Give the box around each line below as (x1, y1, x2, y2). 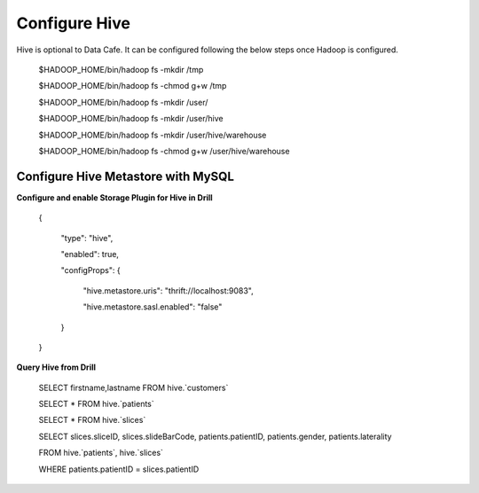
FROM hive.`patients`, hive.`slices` (38, 448, 164, 458)
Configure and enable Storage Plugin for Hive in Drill (16, 192, 213, 203)
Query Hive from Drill (16, 362, 97, 372)
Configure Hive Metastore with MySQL (16, 168, 235, 184)
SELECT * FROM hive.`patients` (38, 399, 154, 410)
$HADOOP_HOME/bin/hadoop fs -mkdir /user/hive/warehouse (38, 129, 267, 140)
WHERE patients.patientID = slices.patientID (38, 464, 200, 474)
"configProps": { (60, 265, 121, 276)
